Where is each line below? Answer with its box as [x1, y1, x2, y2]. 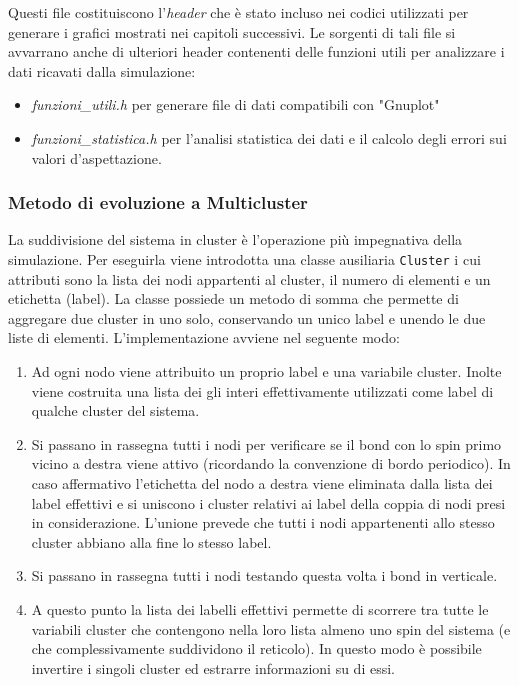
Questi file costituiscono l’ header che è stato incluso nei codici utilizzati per [8, 2, 469, 22]
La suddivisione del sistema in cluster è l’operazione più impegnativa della [8, 229, 463, 250]
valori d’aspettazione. [31, 147, 162, 168]
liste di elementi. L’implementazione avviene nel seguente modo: [8, 327, 400, 348]
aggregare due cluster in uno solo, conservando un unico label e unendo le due [8, 307, 486, 328]
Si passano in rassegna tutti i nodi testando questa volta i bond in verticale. [31, 565, 498, 586]
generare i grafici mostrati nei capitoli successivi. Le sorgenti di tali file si [8, 21, 456, 42]
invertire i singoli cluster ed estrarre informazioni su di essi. [31, 657, 395, 678]
